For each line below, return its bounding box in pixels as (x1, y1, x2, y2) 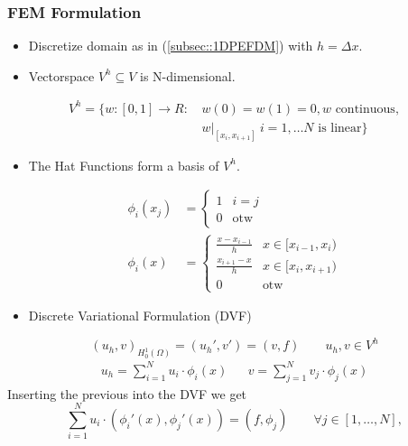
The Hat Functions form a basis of (28, 155, 219, 174)
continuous (335, 102, 395, 116)
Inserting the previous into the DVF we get (7, 384, 247, 403)
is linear (318, 121, 362, 135)
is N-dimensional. (140, 66, 236, 85)
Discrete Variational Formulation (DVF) (28, 306, 252, 325)
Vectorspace (28, 66, 95, 85)
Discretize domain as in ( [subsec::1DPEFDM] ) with (28, 36, 313, 55)
